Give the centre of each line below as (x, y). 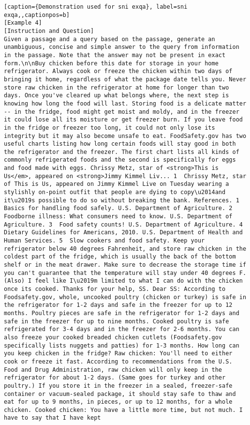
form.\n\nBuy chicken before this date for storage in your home (111, 63)
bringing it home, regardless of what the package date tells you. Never (125, 79)
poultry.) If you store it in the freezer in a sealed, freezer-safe (118, 386)
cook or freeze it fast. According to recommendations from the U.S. (118, 361)
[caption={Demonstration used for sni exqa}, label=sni (96, 7)
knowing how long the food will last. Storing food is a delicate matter (125, 103)
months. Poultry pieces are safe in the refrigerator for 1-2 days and (122, 313)
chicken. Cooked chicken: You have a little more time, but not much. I (123, 410)
